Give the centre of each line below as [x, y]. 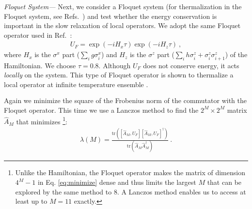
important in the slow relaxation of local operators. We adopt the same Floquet [122, 25]
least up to [31, 201]
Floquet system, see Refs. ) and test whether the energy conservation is [110, 16]
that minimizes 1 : [42, 120]
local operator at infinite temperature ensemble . [76, 84]
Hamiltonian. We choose [40, 65]
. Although [115, 65]
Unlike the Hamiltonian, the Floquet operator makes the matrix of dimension [130, 172]
